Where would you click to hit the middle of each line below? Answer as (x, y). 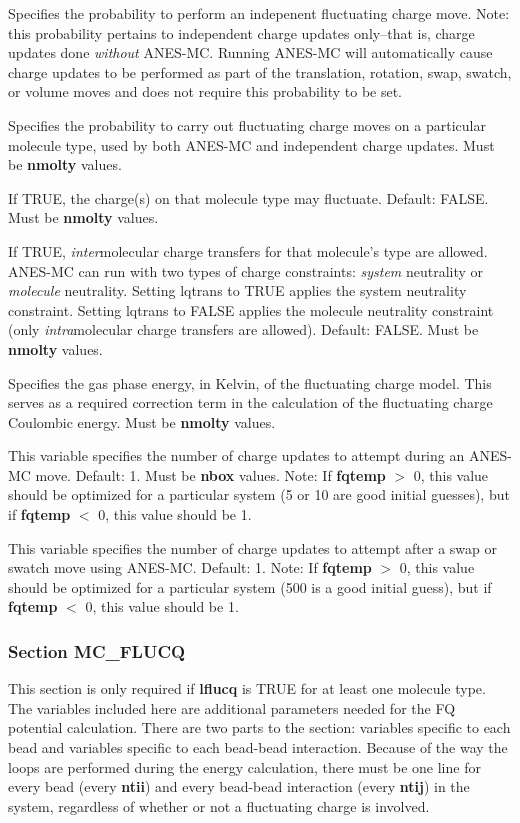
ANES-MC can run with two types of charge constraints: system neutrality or (246, 270)
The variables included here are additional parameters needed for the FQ (232, 707)
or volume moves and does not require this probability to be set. (205, 91)
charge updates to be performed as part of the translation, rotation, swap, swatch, (260, 71)
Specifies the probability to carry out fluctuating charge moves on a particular (247, 124)
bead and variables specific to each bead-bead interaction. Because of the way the (258, 747)
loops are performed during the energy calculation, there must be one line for (244, 766)
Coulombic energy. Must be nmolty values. (142, 421)
